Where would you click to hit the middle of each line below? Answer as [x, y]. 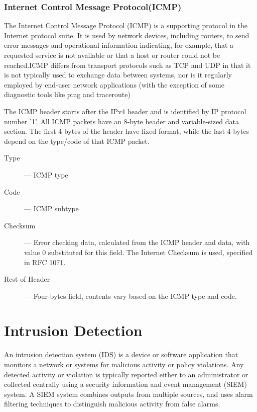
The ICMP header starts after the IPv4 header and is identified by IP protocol [125, 111]
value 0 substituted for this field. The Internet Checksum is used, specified [139, 252]
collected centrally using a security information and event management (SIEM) [125, 384]
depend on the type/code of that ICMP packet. [77, 141]
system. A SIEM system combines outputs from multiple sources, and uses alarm [128, 394]
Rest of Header [27, 279]
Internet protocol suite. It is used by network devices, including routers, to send [127, 35]
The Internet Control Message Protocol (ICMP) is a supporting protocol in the [126, 25]
